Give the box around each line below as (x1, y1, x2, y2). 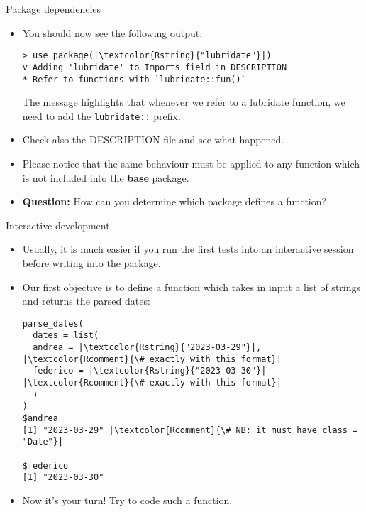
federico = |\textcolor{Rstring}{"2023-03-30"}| (33, 366, 267, 376)
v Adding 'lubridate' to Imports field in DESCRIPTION (22, 62, 287, 72)
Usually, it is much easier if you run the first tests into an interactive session (22, 241, 354, 256)
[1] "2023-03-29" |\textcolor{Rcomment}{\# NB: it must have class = (22, 425, 358, 435)
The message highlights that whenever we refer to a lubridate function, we (22, 94, 345, 109)
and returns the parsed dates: (22, 293, 150, 308)
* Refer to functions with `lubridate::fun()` (22, 74, 246, 85)
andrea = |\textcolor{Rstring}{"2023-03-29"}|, (33, 342, 262, 353)
